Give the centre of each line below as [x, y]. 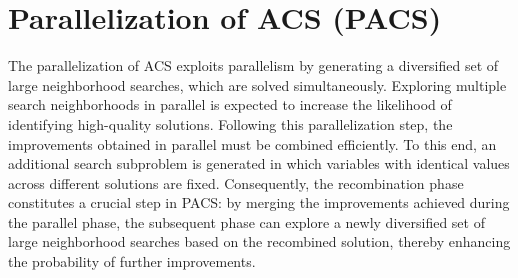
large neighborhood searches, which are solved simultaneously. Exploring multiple [257, 84]
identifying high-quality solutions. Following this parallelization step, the [230, 123]
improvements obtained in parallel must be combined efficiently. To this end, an [252, 143]
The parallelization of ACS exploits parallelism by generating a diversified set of [253, 65]
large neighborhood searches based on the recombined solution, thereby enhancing [259, 241]
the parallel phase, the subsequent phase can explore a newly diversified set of [246, 221]
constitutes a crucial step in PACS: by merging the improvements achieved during [259, 202]
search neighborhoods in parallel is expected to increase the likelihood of [230, 104]
